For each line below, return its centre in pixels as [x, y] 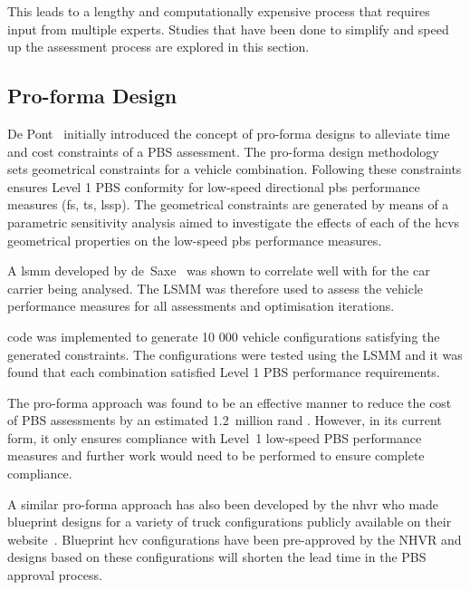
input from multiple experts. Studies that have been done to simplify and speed [228, 29]
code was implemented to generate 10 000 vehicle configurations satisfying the [224, 336]
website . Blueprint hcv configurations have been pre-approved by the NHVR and [235, 539]
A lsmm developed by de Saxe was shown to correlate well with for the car [219, 271]
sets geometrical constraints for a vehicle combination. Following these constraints [235, 169]
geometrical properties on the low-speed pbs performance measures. [195, 240]
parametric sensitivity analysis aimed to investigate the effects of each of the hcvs [234, 222]
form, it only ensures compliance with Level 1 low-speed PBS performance [215, 437]
